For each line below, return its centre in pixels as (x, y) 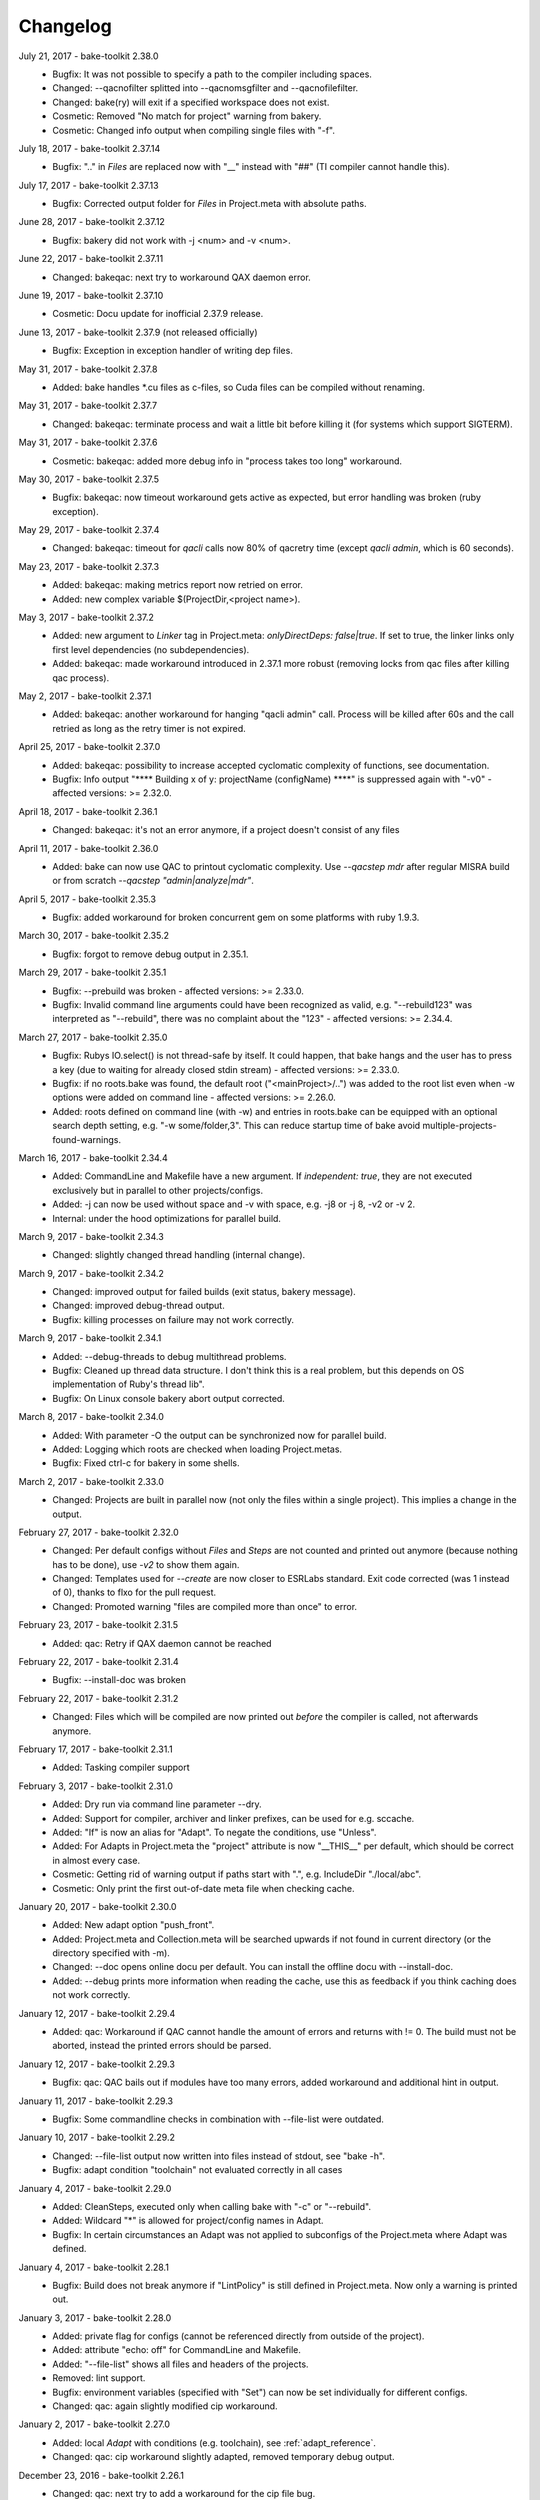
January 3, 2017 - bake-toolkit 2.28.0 (95, 2317)
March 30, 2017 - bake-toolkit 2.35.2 (94, 936)
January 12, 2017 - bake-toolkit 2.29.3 (96, 2064)
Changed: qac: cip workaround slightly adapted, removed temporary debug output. (223, 2457)
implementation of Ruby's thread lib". (128, 1384)
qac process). (81, 677)
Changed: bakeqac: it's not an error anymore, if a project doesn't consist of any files (226, 830)
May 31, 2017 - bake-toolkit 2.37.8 (88, 369)
